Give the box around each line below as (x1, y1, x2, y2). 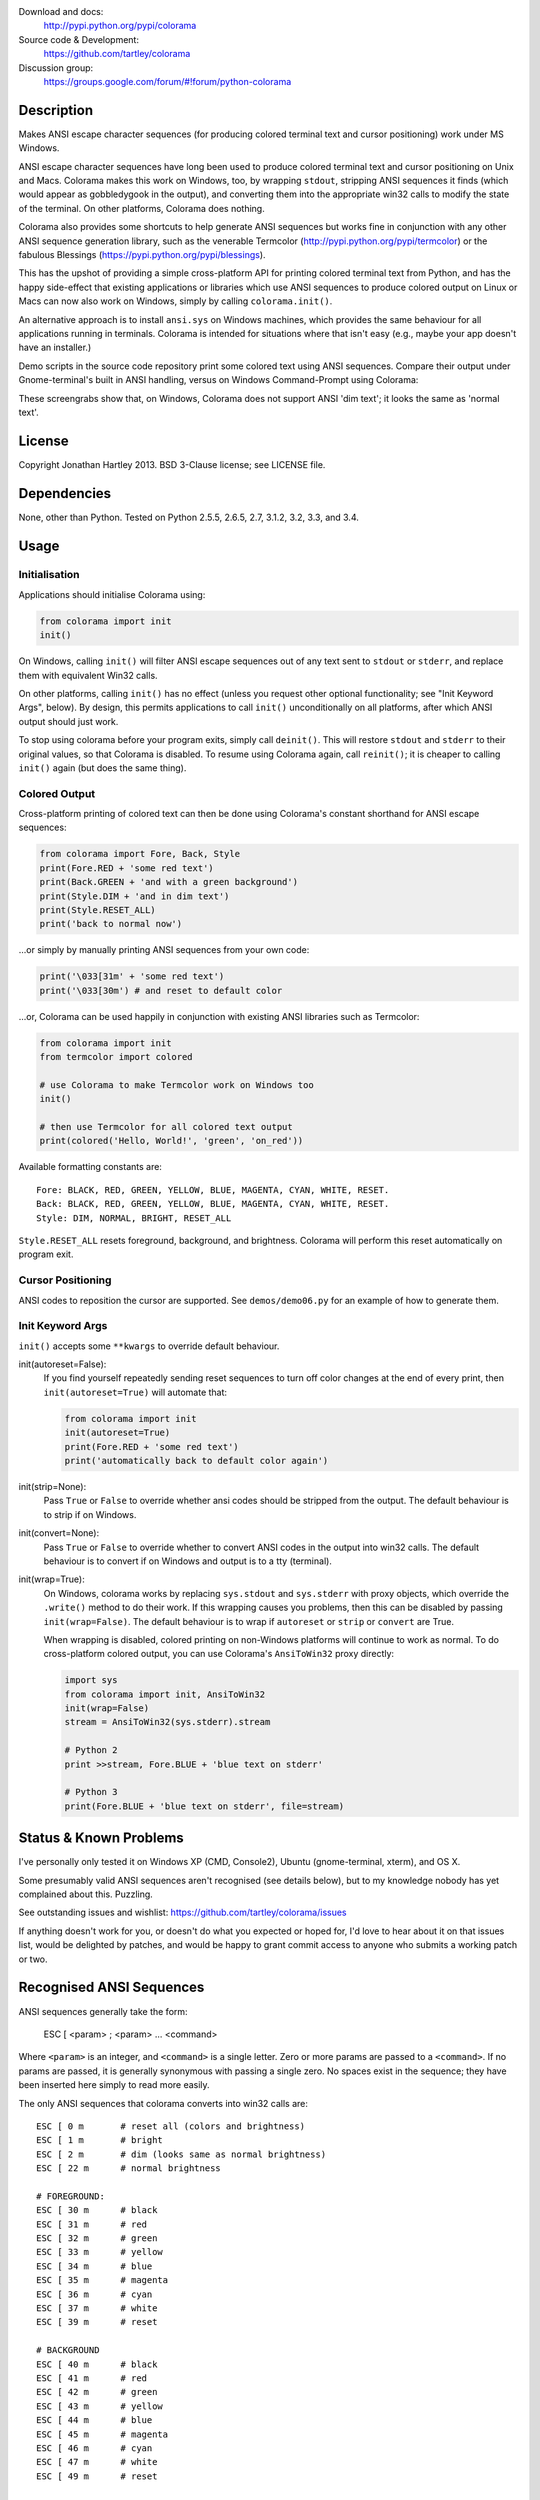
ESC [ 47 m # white (36, 2456, 158, 2468)
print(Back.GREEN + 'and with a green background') (39, 876, 299, 888)
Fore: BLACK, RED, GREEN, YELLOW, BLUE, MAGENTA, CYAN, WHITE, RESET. (36, 1184, 390, 1195)
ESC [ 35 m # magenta (36, 2275, 169, 2286)
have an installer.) (18, 341, 92, 354)
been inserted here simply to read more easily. (18, 2079, 210, 2091)
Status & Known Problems (18, 1830, 184, 1847)
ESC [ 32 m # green (36, 2233, 158, 2244)
